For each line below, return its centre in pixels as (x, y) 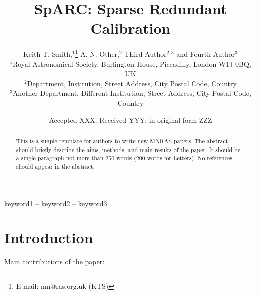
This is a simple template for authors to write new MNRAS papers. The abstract (122, 141)
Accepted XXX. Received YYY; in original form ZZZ (130, 120)
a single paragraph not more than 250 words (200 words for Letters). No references (124, 158)
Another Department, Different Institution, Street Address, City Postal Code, (132, 93)
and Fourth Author (206, 53)
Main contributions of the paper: (54, 262)
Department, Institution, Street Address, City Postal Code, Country (132, 83)
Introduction (49, 238)
